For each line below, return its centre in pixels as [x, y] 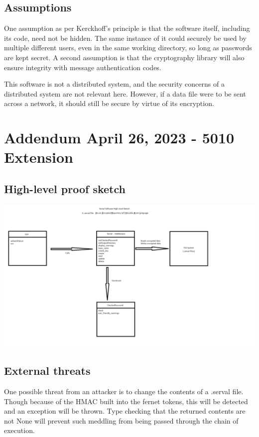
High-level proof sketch [65, 188]
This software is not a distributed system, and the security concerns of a [114, 84]
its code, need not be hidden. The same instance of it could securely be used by [125, 38]
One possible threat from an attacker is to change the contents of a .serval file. [124, 391]
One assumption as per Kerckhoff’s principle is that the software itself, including [127, 28]
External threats [47, 371]
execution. [19, 430]
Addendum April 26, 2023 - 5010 [119, 138]
